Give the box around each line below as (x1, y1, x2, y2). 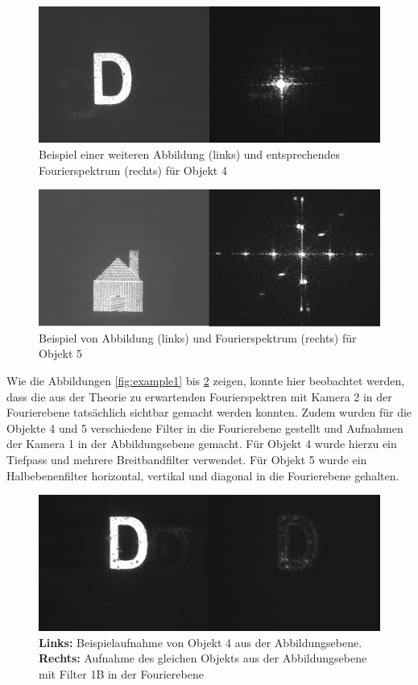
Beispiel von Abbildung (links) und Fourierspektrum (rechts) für (39, 329, 357, 346)
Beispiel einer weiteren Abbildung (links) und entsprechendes (39, 145, 340, 162)
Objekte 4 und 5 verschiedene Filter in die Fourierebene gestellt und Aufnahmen (6, 419, 404, 436)
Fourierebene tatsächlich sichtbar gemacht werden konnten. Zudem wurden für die (6, 404, 412, 421)
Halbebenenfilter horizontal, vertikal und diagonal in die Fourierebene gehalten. (6, 467, 399, 484)
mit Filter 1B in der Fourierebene (39, 665, 204, 682)
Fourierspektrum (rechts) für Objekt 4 (39, 161, 227, 178)
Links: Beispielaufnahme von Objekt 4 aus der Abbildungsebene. (39, 633, 362, 650)
